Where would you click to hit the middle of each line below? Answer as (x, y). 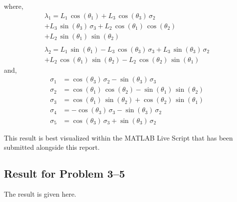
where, (14, 6)
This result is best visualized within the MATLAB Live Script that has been (118, 137)
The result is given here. (40, 193)
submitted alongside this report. (52, 147)
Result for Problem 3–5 (65, 173)
